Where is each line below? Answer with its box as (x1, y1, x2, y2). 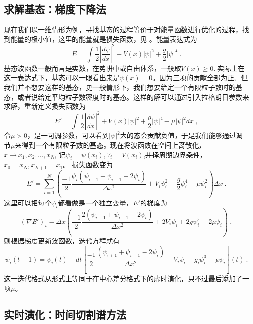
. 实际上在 (213, 63, 245, 73)
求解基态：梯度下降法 (4, 1, 106, 17)
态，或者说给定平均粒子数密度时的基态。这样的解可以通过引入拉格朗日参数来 (4, 91, 249, 102)
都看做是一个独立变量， (58, 197, 133, 207)
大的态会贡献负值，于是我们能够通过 (120, 130, 236, 140)
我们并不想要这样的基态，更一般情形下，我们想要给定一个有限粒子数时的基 (4, 82, 242, 92)
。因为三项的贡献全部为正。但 (152, 72, 248, 83)
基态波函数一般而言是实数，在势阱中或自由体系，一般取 (4, 63, 181, 73)
